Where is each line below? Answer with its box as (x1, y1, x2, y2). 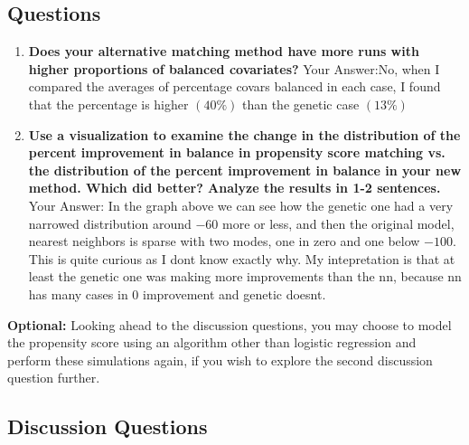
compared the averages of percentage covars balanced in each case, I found (28, 77, 441, 96)
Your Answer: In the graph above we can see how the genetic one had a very (28, 195, 454, 214)
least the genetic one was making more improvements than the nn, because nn (28, 267, 462, 286)
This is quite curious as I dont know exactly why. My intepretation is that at (28, 249, 455, 268)
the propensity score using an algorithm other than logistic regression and (7, 333, 417, 352)
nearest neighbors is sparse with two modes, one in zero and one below (28, 232, 420, 251)
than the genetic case (241, 94, 360, 113)
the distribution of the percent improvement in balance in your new (28, 160, 462, 179)
